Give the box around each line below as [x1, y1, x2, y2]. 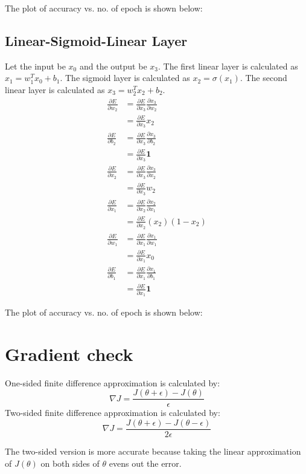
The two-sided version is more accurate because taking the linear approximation [5, 445, 301, 458]
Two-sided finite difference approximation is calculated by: [5, 406, 220, 419]
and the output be [79, 59, 147, 72]
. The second [240, 71, 287, 84]
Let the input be [5, 59, 66, 72]
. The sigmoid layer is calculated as [60, 71, 190, 84]
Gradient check [5, 341, 133, 366]
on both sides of [40, 456, 100, 469]
